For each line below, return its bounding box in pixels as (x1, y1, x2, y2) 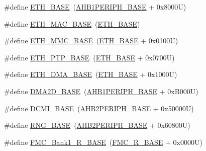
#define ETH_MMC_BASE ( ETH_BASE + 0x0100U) (4, 35, 178, 46)
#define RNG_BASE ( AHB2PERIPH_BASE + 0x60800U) (4, 120, 190, 130)
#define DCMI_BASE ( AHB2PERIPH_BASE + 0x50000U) (4, 103, 194, 113)
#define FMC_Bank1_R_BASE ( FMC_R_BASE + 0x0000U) (4, 136, 202, 147)
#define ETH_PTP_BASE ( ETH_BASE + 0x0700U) (4, 52, 175, 62)
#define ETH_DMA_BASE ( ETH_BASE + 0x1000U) (4, 69, 177, 80)
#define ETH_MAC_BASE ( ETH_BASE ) (4, 18, 140, 29)
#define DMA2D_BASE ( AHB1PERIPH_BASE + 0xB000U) (4, 86, 198, 96)
